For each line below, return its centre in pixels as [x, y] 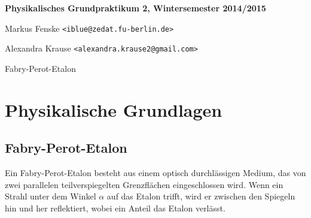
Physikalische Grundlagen [114, 109]
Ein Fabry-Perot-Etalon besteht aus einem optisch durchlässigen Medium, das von [155, 173]
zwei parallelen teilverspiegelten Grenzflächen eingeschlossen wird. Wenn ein [144, 184]
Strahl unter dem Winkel [51, 196]
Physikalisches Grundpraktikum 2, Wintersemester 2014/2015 [135, 8]
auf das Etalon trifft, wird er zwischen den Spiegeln [201, 196]
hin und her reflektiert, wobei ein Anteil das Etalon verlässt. [115, 208]
